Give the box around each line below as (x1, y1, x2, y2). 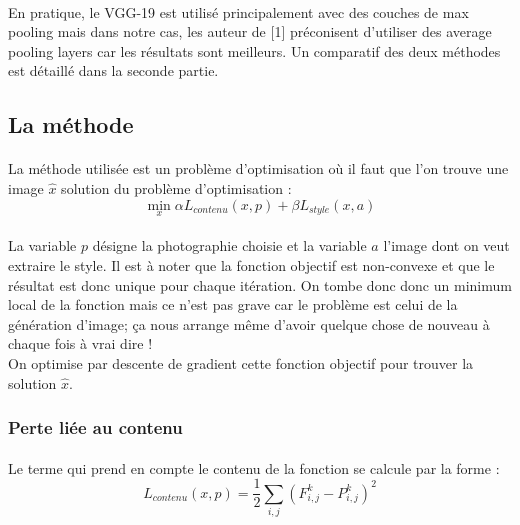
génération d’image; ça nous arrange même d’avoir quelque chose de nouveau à (8, 313, 490, 334)
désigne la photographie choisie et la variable (92, 235, 367, 256)
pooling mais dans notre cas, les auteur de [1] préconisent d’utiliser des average (8, 21, 492, 42)
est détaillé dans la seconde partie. (8, 60, 219, 81)
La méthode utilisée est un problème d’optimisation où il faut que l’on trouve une (8, 158, 509, 179)
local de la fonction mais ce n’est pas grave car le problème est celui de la (8, 294, 458, 315)
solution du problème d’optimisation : (61, 177, 292, 198)
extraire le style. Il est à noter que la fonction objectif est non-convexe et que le (8, 254, 495, 275)
